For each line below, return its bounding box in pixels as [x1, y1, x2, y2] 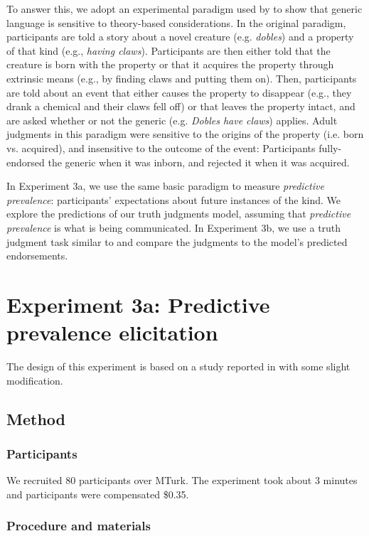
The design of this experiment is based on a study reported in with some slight [6, 359, 351, 373]
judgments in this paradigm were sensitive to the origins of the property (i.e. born [6, 127, 364, 141]
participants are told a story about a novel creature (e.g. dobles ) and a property [6, 29, 354, 44]
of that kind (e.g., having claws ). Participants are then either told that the [6, 43, 331, 58]
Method [6, 407, 65, 429]
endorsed [6, 154, 45, 169]
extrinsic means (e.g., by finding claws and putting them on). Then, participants [6, 70, 357, 85]
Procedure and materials [6, 517, 151, 535]
